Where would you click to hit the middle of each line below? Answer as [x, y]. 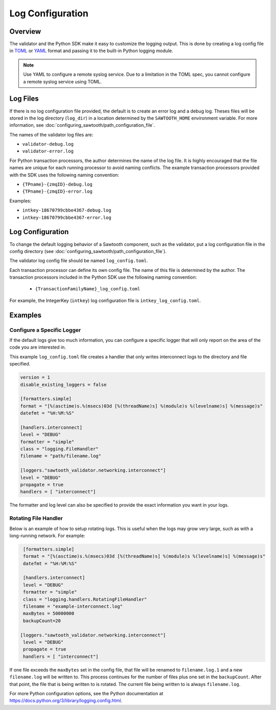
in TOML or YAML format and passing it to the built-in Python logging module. [91, 51]
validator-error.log [48, 151]
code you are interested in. [38, 347]
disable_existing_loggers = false [63, 384]
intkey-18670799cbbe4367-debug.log [67, 210]
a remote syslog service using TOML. [63, 81]
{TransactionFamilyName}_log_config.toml [88, 289]
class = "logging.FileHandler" [60, 449]
